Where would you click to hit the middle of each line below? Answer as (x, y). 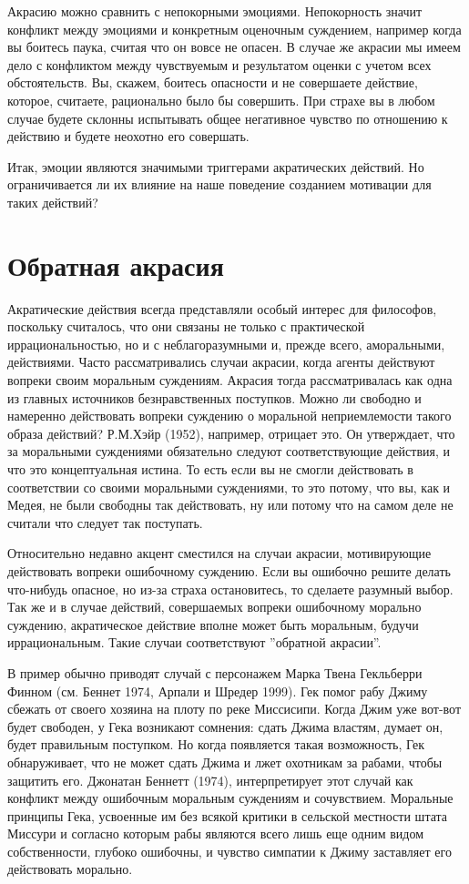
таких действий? (53, 202)
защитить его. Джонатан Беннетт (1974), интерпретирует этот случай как (210, 780)
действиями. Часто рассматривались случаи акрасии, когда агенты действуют (221, 362)
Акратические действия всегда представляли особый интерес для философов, (222, 308)
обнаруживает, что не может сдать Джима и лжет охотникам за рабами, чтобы (225, 762)
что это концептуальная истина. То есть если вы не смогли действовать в (210, 469)
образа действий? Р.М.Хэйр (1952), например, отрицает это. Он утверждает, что (231, 433)
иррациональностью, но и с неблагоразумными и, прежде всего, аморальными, (226, 344)
